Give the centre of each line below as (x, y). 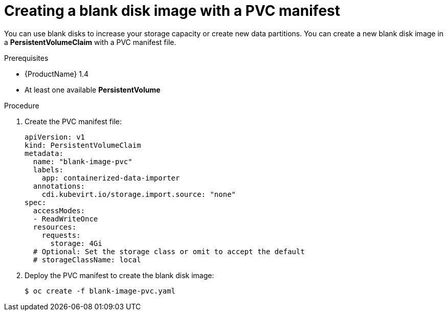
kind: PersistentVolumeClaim (83, 145)
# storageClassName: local (87, 260)
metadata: (44, 153)
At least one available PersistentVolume (93, 89)
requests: (61, 235)
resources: (55, 227)
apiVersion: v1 (55, 137)
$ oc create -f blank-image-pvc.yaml (100, 291)
